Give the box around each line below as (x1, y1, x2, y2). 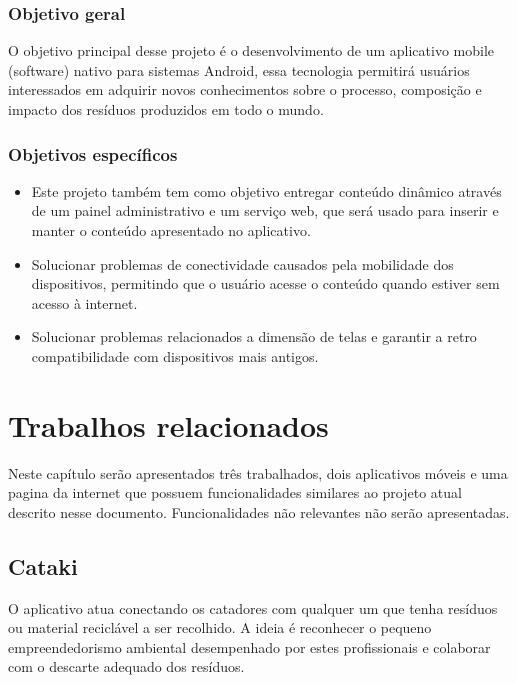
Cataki (8, 550, 78, 581)
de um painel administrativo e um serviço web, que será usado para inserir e (31, 200, 499, 221)
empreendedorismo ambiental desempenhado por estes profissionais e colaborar (8, 636, 491, 657)
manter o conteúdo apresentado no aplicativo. (31, 220, 311, 240)
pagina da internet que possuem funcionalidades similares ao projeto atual (8, 482, 462, 503)
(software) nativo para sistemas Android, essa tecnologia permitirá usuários (8, 59, 470, 80)
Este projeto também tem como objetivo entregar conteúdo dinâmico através (31, 180, 502, 201)
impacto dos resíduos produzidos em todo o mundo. (8, 99, 324, 119)
